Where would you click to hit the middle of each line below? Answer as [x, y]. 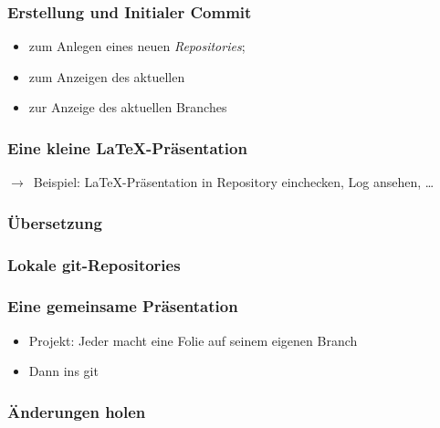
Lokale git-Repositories [94, 264]
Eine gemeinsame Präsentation [123, 306]
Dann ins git [63, 371]
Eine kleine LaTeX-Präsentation [127, 147]
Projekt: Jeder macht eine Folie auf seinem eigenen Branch [193, 340]
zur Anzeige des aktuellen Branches [128, 107]
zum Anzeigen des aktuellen [107, 76]
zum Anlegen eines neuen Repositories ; [137, 46]
